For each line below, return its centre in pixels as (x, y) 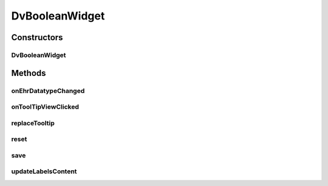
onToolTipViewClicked (45, 107)
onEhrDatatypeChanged (48, 91)
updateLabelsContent (44, 171)
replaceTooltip (33, 123)
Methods (29, 73)
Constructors (37, 37)
